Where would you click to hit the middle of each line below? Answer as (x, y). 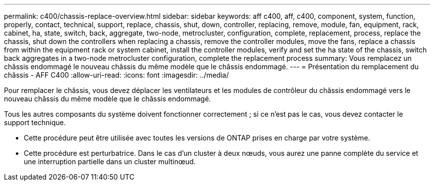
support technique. (35, 122)
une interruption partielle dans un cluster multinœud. (110, 162)
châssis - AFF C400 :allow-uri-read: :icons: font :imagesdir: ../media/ (116, 75)
